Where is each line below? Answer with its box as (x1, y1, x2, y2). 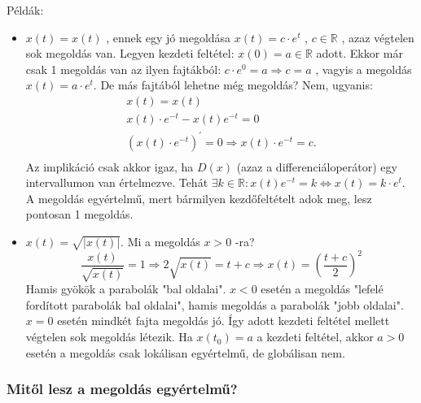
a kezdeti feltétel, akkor (257, 328, 374, 345)
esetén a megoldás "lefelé (261, 280, 384, 297)
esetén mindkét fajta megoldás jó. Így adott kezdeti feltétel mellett (57, 312, 390, 329)
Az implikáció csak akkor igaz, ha (25, 158, 194, 175)
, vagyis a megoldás (315, 60, 412, 77)
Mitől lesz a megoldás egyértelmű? (7, 379, 238, 399)
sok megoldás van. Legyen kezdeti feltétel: (25, 45, 235, 62)
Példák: (7, 2, 44, 18)
